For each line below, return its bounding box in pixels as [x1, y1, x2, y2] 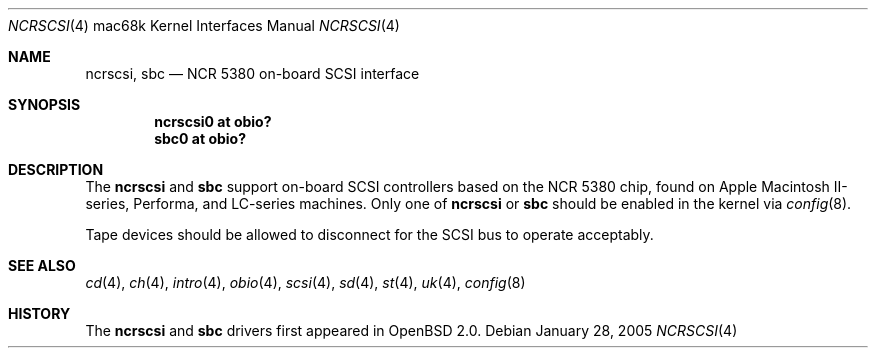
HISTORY [8, 305, 71, 322]
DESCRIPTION [8, 161, 104, 178]
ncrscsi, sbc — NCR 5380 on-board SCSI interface [85, 65, 420, 82]
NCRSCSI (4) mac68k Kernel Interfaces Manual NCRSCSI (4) [8, 17, 400, 34]
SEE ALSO [8, 257, 76, 274]
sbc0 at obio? [154, 130, 247, 147]
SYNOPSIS [8, 96, 81, 113]
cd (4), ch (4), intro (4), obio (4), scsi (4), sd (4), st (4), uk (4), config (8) [85, 274, 526, 291]
